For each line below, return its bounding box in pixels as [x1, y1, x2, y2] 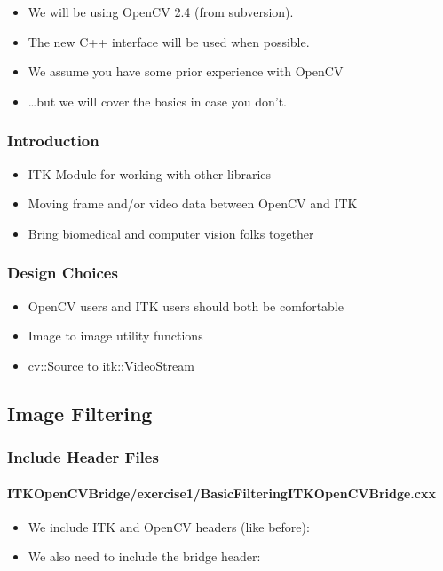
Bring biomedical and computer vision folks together [28, 223, 314, 242]
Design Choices [7, 262, 118, 284]
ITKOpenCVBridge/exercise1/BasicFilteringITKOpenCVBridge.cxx [7, 483, 436, 502]
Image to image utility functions [28, 326, 203, 345]
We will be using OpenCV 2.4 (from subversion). [28, 3, 294, 20]
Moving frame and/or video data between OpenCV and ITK [28, 194, 358, 213]
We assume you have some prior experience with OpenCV [28, 62, 344, 81]
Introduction [7, 129, 99, 152]
